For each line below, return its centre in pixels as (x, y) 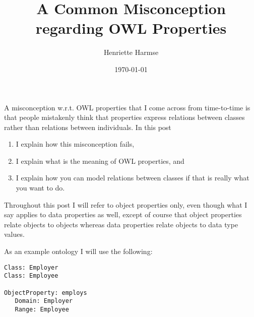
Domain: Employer (44, 301)
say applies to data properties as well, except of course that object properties (123, 214)
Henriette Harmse (131, 52)
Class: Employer (31, 267)
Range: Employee (42, 309)
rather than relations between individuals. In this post (88, 127)
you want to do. (40, 188)
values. (14, 234)
